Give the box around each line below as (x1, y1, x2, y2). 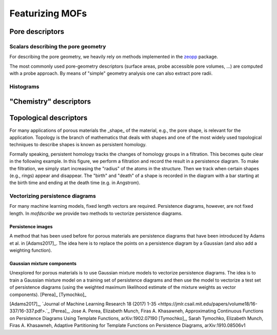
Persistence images (9, 223, 53, 229)
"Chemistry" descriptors (9, 97, 91, 106)
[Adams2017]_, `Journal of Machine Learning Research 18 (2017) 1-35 (9, 301, 156, 307)
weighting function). (9, 247, 52, 253)
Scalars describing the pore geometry (9, 43, 106, 50)
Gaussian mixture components (9, 261, 77, 267)
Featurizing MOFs (9, 8, 87, 19)
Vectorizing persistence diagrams (9, 192, 96, 200)
